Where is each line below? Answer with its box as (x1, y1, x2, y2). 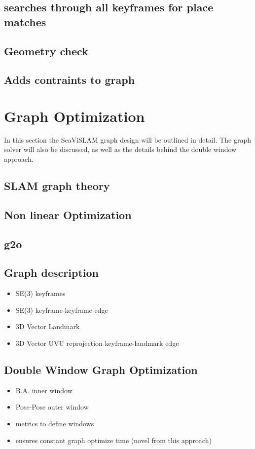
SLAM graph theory (4, 178, 110, 193)
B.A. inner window (15, 385, 73, 395)
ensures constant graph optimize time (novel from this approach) (15, 435, 212, 445)
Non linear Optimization (4, 207, 132, 222)
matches (4, 14, 46, 29)
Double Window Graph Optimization (4, 362, 198, 377)
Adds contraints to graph (4, 72, 135, 87)
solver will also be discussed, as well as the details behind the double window (4, 144, 237, 154)
